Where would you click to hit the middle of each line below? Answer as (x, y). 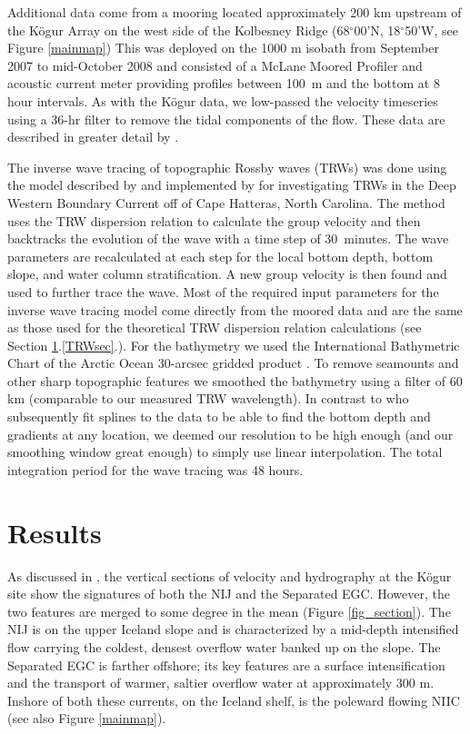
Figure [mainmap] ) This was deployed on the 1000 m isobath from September (223, 48)
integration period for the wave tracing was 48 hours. (155, 469)
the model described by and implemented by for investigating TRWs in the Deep (232, 185)
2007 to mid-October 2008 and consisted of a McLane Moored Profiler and (215, 65)
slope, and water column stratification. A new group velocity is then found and (227, 274)
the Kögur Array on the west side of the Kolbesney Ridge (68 (179, 30)
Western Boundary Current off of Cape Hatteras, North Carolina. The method (226, 202)
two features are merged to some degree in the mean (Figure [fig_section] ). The (229, 611)
